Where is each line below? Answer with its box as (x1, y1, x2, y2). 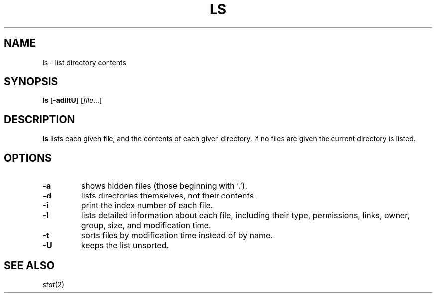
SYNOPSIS (4, 75, 58, 88)
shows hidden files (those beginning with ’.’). (81, 181, 248, 191)
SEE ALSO (4, 259, 55, 272)
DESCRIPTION (4, 113, 75, 126)
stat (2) (42, 280, 65, 289)
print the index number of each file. (81, 200, 213, 211)
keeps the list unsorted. (81, 240, 169, 251)
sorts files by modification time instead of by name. (81, 230, 273, 241)
